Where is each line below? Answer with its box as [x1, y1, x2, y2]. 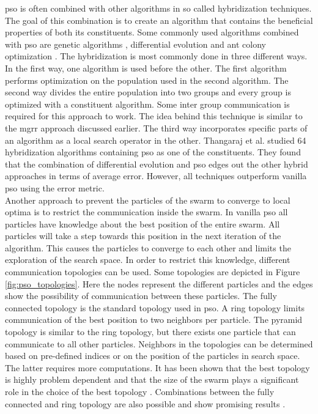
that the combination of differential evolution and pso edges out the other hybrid [5, 157, 308, 170]
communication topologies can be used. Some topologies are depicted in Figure [5, 265, 300, 278]
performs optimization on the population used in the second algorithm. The [5, 73, 289, 86]
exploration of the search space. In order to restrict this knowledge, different [5, 253, 290, 266]
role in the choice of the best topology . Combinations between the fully [5, 385, 275, 397]
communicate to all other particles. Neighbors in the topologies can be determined [5, 337, 313, 350]
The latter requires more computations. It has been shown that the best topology [5, 361, 310, 374]
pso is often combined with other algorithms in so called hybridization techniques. [5, 2, 312, 14]
